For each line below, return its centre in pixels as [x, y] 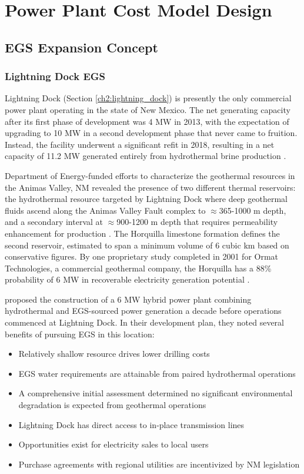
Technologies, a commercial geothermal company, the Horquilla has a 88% [138, 268]
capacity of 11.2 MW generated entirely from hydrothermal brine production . [146, 156]
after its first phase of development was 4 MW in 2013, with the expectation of [147, 121]
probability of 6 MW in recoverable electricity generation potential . [127, 279]
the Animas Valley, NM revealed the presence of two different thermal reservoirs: [150, 187]
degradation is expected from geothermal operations [112, 405]
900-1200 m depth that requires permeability [197, 222]
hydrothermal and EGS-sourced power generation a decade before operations [143, 311]
